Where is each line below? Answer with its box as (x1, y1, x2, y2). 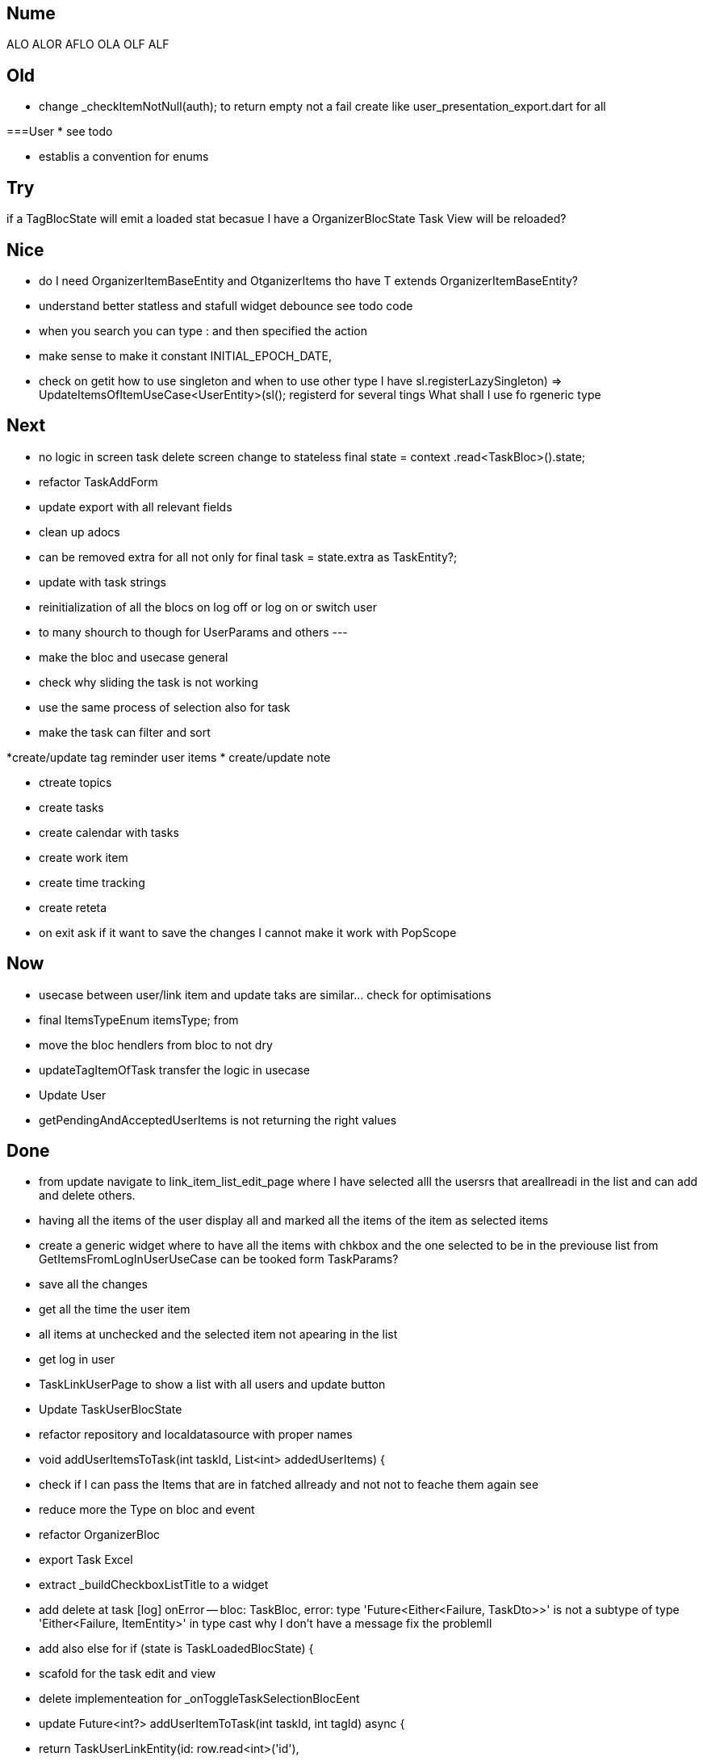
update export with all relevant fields (39, 499, 232, 514)
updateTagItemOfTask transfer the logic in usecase (39, 1062, 311, 1077)
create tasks (39, 800, 104, 814)
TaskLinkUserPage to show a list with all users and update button (39, 1377, 386, 1392)
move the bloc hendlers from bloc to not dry (39, 1037, 273, 1052)
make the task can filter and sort (39, 725, 211, 739)
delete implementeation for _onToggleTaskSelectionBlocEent (39, 1692, 360, 1706)
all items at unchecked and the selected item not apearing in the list (39, 1327, 398, 1342)
